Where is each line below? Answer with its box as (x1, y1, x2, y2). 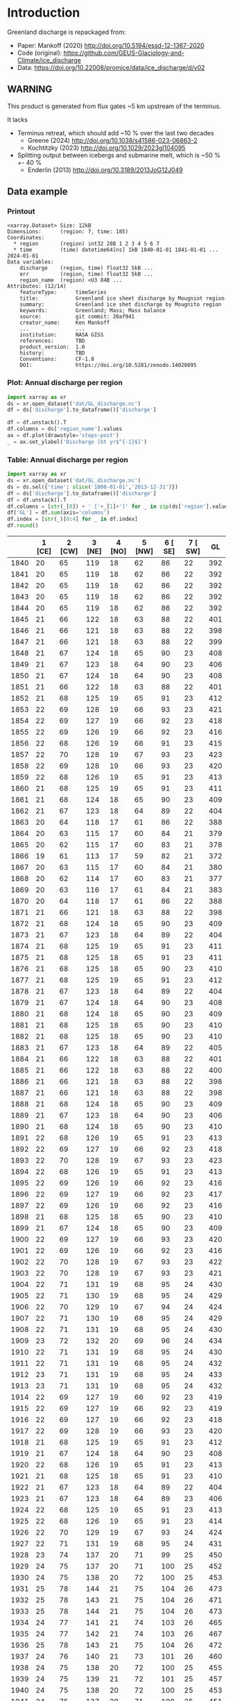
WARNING (7, 83, 53, 95)
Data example (7, 186, 68, 198)
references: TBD (19, 338, 85, 345)
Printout (7, 207, 35, 216)
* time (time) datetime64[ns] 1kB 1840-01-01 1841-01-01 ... (13, 246, 218, 254)
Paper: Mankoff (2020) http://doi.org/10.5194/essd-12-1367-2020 (17, 41, 205, 49)
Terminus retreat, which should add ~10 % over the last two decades (17, 128, 214, 137)
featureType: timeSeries (19, 289, 107, 296)
